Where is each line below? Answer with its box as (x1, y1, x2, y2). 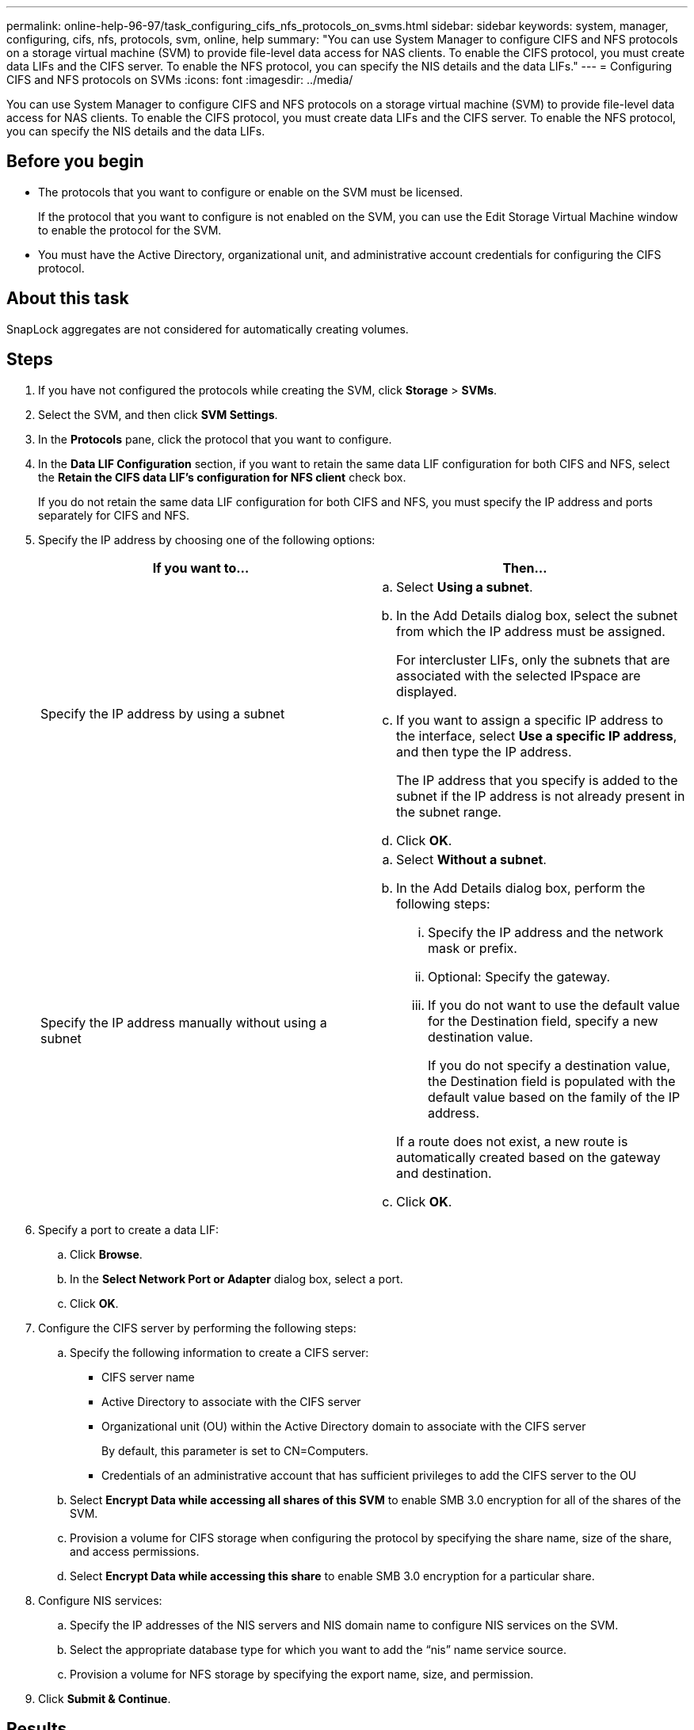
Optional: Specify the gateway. (428, 968, 611, 985)
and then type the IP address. (396, 743, 572, 760)
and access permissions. (70, 1544, 200, 1558)
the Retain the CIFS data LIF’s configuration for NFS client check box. (38, 470, 406, 484)
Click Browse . (70, 1247, 143, 1261)
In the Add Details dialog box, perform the (396, 879, 646, 896)
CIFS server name (101, 1370, 195, 1384)
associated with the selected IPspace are (396, 667, 641, 684)
